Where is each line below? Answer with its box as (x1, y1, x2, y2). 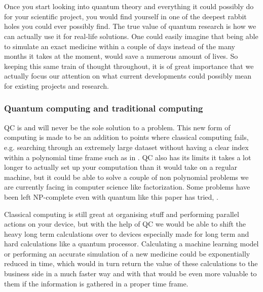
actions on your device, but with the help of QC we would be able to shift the (4, 218, 246, 229)
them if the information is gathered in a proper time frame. (4, 278, 189, 288)
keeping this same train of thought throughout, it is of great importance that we (4, 60, 254, 71)
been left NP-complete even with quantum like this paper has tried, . (4, 191, 218, 202)
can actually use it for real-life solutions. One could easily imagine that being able (4, 30, 258, 41)
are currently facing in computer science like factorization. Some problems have (4, 181, 250, 192)
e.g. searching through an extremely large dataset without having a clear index (4, 141, 249, 152)
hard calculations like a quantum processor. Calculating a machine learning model (4, 238, 259, 249)
